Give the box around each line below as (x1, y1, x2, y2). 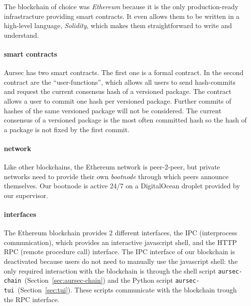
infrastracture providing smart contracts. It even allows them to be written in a (4, 11, 240, 21)
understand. (4, 30, 39, 40)
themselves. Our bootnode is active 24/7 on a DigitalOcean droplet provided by (4, 181, 240, 191)
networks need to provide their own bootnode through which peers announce (4, 171, 229, 181)
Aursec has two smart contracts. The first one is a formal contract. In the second (4, 67, 244, 77)
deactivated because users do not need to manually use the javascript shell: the (4, 256, 238, 266)
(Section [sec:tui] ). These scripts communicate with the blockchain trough (17, 284, 237, 294)
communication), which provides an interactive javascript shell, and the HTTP (4, 237, 237, 247)
